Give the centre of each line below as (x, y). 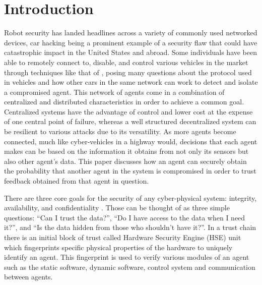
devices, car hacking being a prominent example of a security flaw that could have (131, 42)
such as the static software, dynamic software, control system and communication (130, 267)
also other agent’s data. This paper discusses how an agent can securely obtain (125, 161)
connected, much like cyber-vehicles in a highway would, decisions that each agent (131, 141)
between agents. (28, 277)
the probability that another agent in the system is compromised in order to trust (130, 171)
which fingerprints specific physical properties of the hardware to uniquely (118, 247)
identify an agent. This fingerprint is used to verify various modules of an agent (127, 257)
